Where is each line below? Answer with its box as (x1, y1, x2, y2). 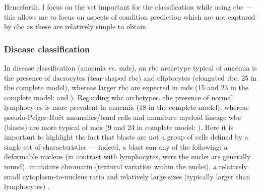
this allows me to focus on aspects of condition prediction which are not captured (4, 11, 255, 22)
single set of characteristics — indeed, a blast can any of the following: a (4, 141, 228, 152)
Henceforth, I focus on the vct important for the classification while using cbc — (4, 2, 253, 12)
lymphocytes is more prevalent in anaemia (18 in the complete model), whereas (4, 102, 249, 112)
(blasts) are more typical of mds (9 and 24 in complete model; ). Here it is (4, 121, 234, 132)
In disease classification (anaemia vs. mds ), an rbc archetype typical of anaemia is (4, 62, 257, 73)
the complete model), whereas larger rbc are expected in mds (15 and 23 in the (4, 82, 248, 93)
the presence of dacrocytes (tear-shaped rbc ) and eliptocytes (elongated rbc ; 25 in (4, 72, 257, 83)
